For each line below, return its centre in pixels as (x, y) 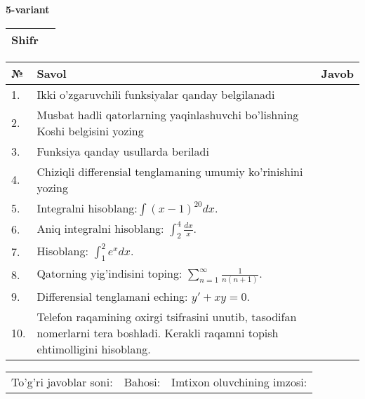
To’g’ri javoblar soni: (62, 381)
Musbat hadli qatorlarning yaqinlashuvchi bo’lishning (168, 114)
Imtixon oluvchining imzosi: (239, 381)
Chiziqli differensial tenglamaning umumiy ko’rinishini (170, 171)
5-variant (28, 9)
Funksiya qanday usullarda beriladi (123, 151)
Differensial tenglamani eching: (112, 296)
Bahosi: (142, 381)
